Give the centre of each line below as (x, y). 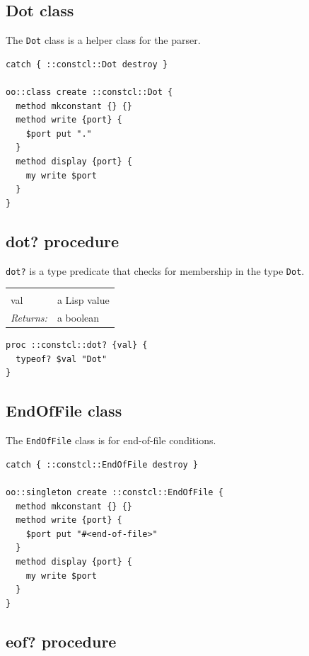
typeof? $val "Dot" (62, 359)
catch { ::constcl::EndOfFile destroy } (102, 464)
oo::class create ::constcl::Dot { (89, 92)
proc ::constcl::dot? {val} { (77, 345)
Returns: (29, 318)
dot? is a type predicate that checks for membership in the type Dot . (155, 270)
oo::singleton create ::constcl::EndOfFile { (115, 493)
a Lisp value (83, 300)
